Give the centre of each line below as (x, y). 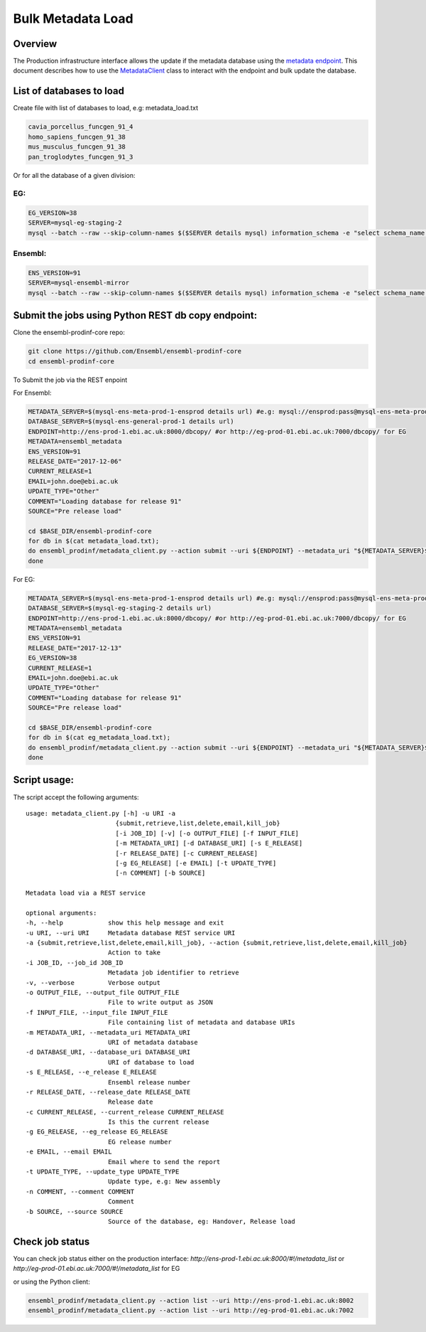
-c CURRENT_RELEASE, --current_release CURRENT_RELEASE (125, 1112)
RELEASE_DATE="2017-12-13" (75, 648)
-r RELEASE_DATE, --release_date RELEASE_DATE (108, 1092)
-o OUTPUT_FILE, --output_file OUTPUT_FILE (103, 992)
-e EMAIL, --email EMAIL (69, 1152)
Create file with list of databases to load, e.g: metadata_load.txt (106, 108)
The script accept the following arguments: (76, 797)
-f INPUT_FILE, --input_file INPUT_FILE (97, 1012)
